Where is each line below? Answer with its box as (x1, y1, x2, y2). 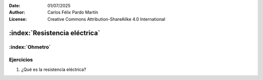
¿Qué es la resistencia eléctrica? (21, 67, 86, 72)
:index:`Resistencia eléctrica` (9, 29, 101, 37)
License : (9, 16, 27, 22)
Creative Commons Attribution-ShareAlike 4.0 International (47, 16, 166, 22)
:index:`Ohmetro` (9, 43, 51, 50)
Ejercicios (9, 56, 33, 63)
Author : (9, 10, 25, 15)
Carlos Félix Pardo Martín (47, 10, 98, 15)
